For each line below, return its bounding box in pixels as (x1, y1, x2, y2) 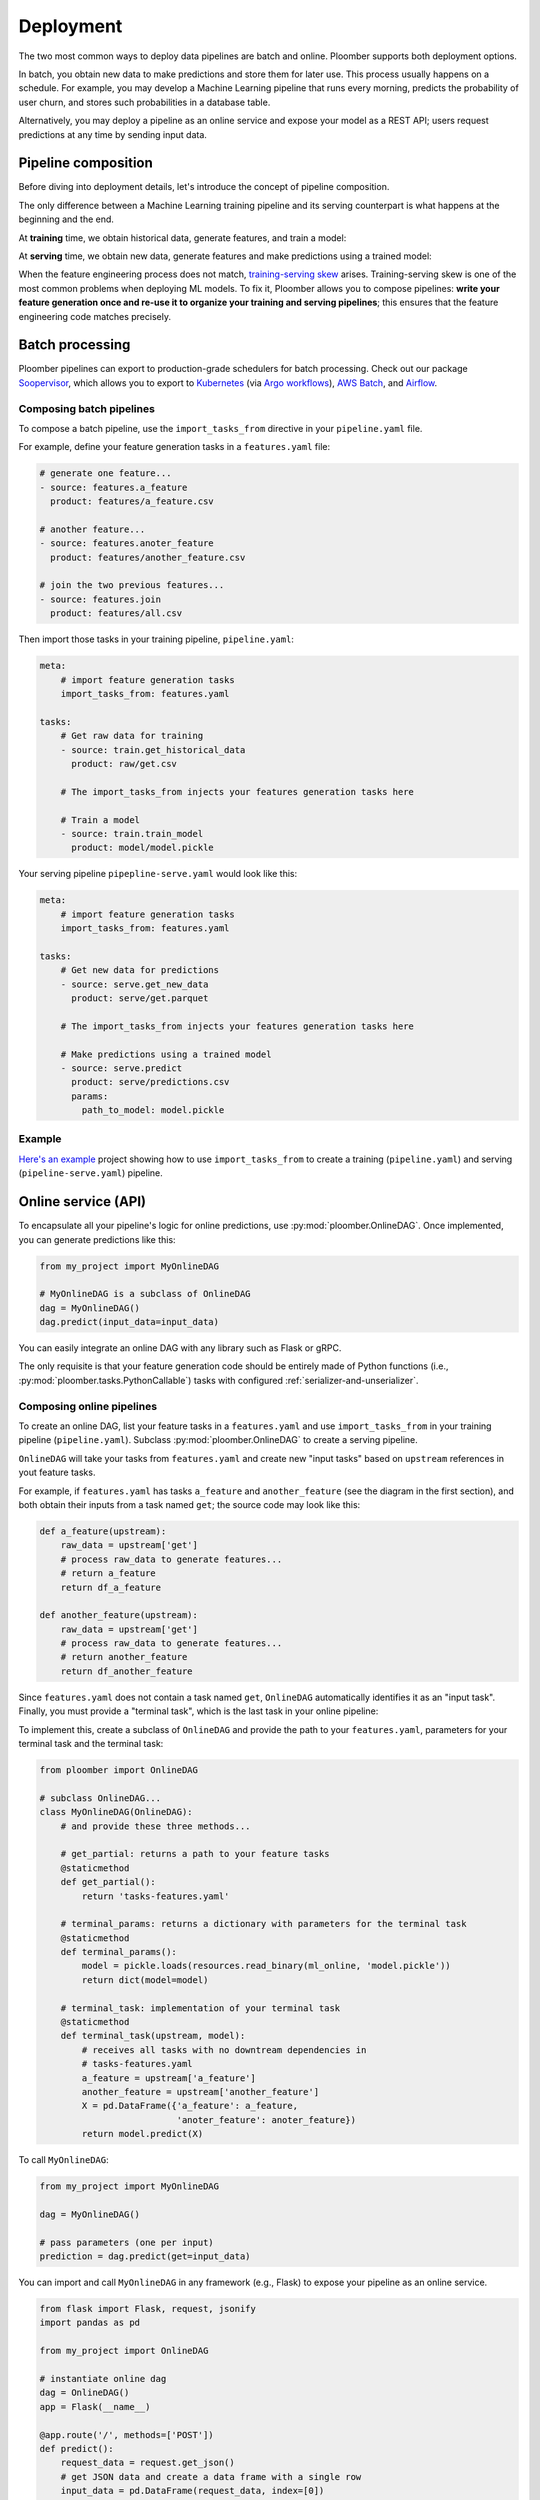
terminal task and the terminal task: (18, 1738, 164, 1749)
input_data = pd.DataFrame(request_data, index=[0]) (60, 2485, 325, 2497)
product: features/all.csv (50, 608, 183, 619)
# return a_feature (60, 1568, 157, 1579)
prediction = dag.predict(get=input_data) (39, 2251, 251, 2262)
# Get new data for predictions (60, 965, 220, 976)
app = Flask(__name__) (39, 2401, 151, 2412)
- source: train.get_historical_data (60, 744, 246, 755)
